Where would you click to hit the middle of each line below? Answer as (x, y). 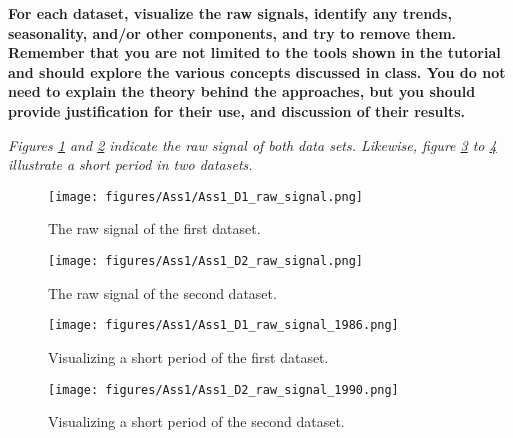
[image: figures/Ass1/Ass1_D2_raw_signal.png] (205, 261)
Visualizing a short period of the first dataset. (188, 356)
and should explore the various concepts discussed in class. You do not (257, 71)
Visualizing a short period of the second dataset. (196, 421)
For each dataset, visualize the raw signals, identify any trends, (230, 13)
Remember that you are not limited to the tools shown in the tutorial (254, 52)
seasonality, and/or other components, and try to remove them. (232, 32)
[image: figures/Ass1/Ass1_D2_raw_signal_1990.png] (223, 389)
